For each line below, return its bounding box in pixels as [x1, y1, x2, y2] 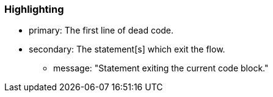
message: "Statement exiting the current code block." [53, 63, 269, 74]
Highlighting [4, 3, 64, 15]
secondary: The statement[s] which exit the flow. [29, 44, 225, 55]
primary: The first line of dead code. [29, 25, 174, 36]
